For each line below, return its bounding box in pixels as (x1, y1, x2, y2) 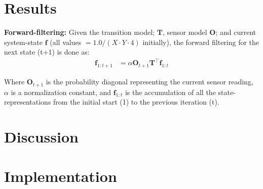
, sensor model (162, 27, 207, 37)
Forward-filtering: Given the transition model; (4, 27, 155, 37)
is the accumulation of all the (125, 86, 216, 97)
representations (4, 97, 51, 107)
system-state (4, 36, 43, 47)
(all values (50, 36, 82, 47)
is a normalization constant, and (11, 86, 111, 97)
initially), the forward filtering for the (142, 36, 259, 47)
